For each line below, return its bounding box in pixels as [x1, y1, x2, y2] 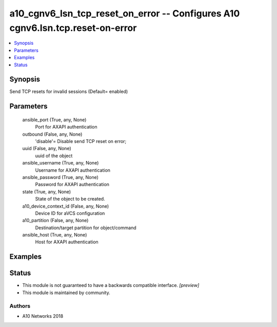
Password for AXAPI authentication [35, 181, 110, 188]
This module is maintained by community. [22, 289, 110, 296]
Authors [9, 302, 31, 310]
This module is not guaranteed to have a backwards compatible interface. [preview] [22, 282, 200, 288]
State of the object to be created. [35, 196, 105, 202]
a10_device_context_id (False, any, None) [22, 203, 109, 209]
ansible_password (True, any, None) [22, 174, 98, 180]
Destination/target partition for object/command [35, 224, 136, 231]
